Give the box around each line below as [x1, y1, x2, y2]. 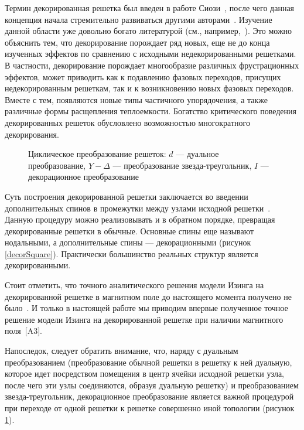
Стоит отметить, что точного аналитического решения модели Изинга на [5, 279, 264, 291]
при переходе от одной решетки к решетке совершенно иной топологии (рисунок [5, 402, 295, 414]
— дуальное [176, 148, 219, 160]
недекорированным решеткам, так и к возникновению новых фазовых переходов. [5, 82, 294, 94]
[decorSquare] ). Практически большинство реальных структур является [5, 247, 258, 260]
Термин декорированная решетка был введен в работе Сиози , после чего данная [5, 2, 295, 13]
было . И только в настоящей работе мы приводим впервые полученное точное [5, 302, 288, 314]
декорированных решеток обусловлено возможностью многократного [5, 116, 250, 128]
